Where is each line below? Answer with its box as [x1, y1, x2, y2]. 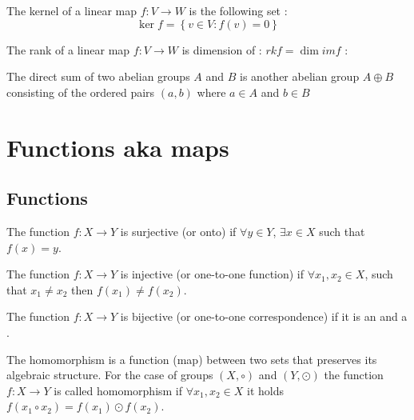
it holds [247, 382, 285, 398]
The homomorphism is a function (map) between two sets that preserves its [6, 350, 377, 367]
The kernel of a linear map [6, 2, 137, 18]
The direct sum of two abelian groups [6, 68, 190, 85]
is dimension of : [181, 41, 262, 58]
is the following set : [189, 2, 288, 18]
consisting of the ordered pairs [6, 83, 155, 100]
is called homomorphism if [54, 382, 183, 398]
